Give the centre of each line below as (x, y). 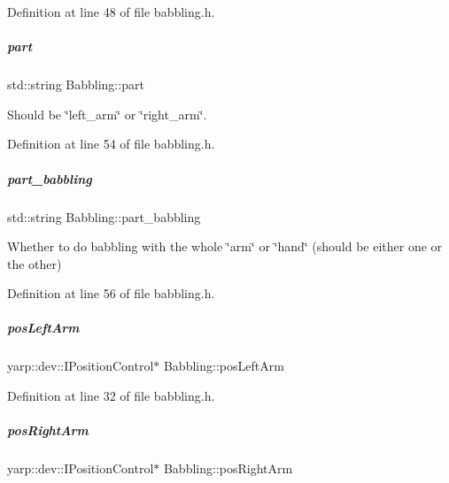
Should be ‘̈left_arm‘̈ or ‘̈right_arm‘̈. (107, 114)
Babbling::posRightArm (228, 468)
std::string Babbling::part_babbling (104, 216)
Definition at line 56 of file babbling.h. (111, 293)
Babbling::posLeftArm (224, 366)
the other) (35, 263)
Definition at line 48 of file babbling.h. (111, 11)
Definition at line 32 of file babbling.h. (111, 396)
